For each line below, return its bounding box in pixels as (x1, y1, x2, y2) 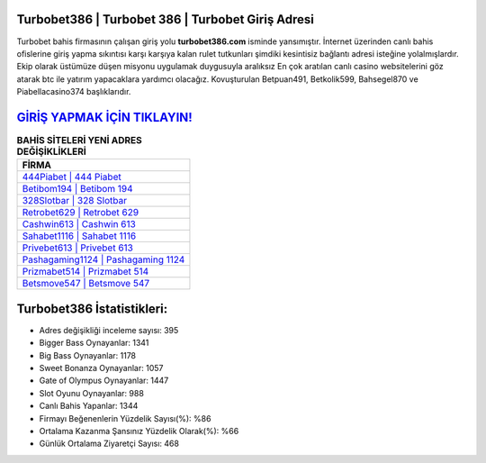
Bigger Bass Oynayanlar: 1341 (39, 338, 149, 349)
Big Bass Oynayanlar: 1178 (39, 350, 137, 360)
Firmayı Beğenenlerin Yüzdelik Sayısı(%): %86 (39, 413, 211, 423)
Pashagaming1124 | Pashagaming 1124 (22, 253, 185, 266)
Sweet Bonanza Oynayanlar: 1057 (39, 363, 164, 374)
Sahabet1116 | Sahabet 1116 (22, 230, 137, 242)
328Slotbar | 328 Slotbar (22, 195, 128, 207)
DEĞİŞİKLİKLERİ (16, 145, 87, 158)
